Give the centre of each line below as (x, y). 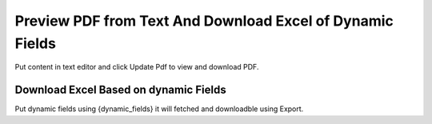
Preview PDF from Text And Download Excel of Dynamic (204, 21)
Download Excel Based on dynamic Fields (121, 90)
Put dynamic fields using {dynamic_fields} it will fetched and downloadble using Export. (159, 109)
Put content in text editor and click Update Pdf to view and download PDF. (137, 67)
